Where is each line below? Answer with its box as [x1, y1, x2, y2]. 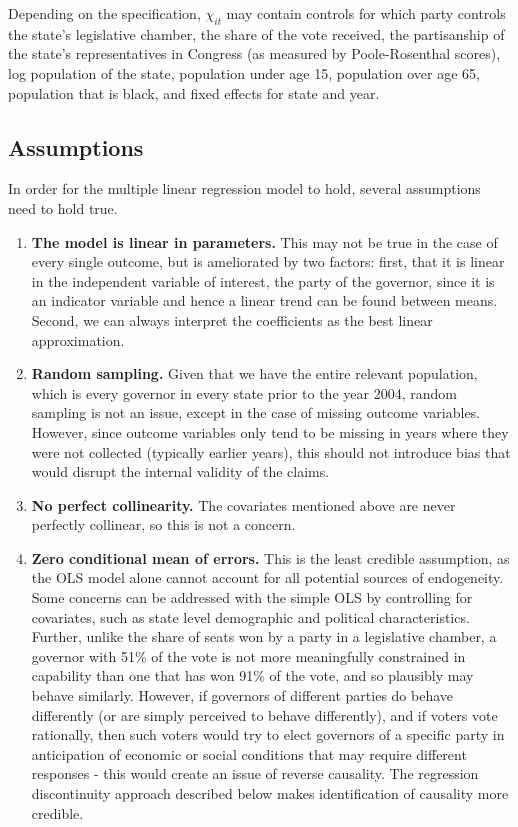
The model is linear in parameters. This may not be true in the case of [31, 231, 498, 252]
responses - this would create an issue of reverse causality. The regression [31, 763, 479, 784]
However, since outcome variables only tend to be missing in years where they [31, 421, 509, 442]
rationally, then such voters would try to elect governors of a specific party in [31, 724, 505, 745]
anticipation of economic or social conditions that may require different [31, 743, 467, 764]
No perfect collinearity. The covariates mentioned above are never [31, 494, 456, 515]
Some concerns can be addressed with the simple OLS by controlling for [31, 587, 473, 608]
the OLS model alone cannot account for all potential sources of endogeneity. [31, 567, 504, 588]
